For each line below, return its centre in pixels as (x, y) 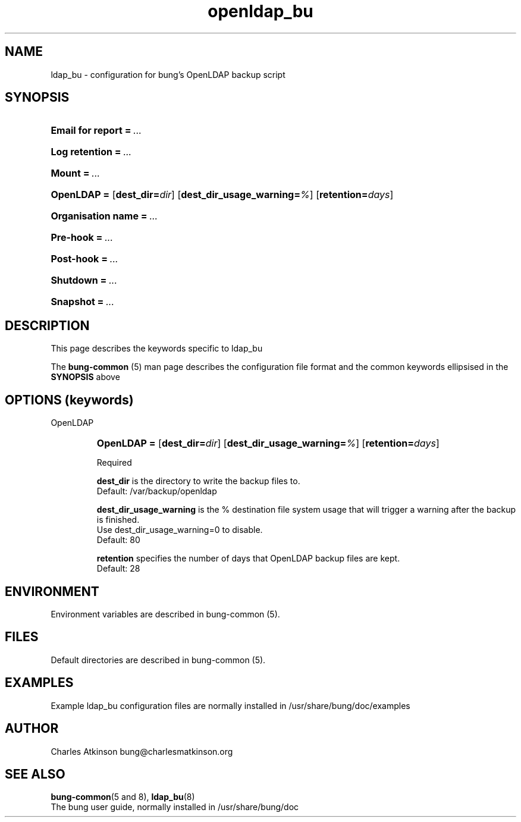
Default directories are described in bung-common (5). (158, 660)
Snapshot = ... (83, 302)
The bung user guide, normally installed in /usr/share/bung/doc (175, 807)
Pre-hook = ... (82, 238)
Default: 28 (118, 569)
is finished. (118, 520)
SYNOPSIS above (85, 377)
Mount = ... (76, 173)
